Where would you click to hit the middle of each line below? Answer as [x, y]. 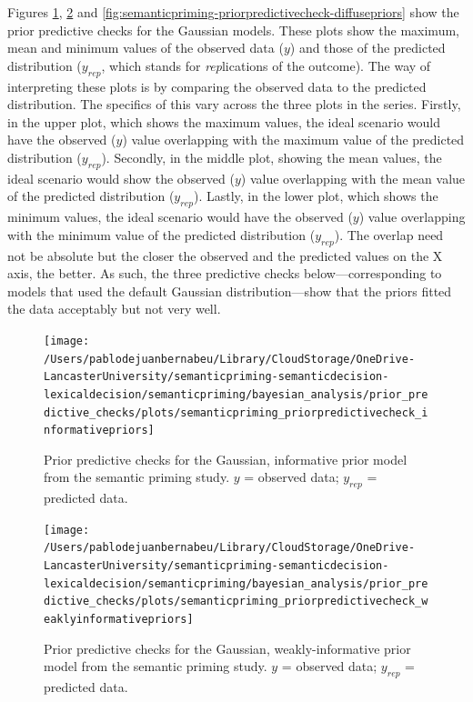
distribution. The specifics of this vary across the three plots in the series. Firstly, [234, 104]
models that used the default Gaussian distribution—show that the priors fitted [230, 291]
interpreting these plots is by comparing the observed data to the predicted [217, 86]
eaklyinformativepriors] [119, 620]
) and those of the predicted [367, 48]
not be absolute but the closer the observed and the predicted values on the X [225, 255]
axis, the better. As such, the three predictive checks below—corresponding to [225, 273]
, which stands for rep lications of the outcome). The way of [266, 65]
